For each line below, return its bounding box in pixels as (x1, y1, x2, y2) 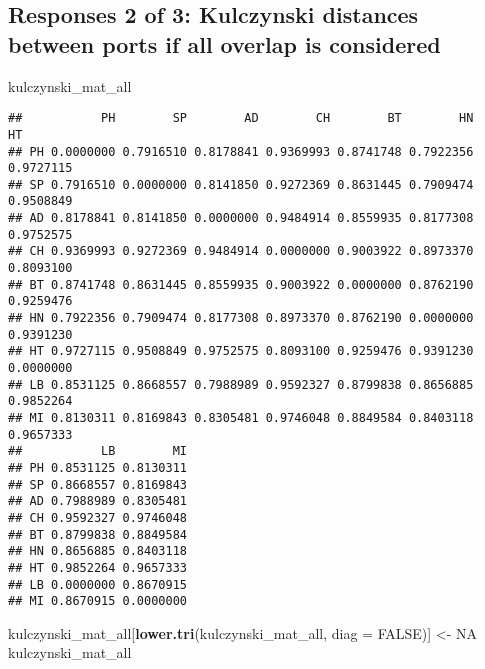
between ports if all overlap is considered (8, 28, 441, 59)
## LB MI (8, 444, 187, 459)
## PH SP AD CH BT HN (8, 111, 474, 126)
